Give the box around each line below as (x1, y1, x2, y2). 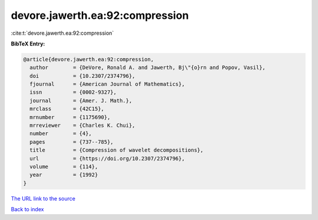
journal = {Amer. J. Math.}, (29, 97, 132, 104)
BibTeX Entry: (11, 40, 45, 47)
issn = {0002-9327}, (29, 89, 117, 96)
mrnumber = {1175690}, (29, 114, 111, 120)
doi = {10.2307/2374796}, (29, 73, 135, 79)
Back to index (11, 206, 44, 213)
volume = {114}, (29, 163, 98, 170)
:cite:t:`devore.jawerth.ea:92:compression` (11, 29, 114, 37)
